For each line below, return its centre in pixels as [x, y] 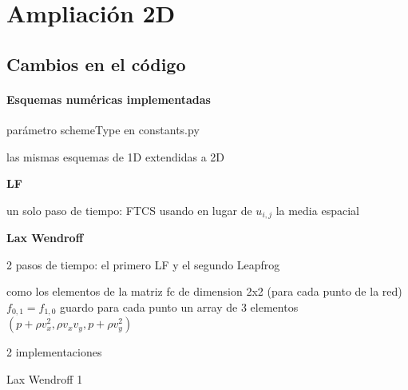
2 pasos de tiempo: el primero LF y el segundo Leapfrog [143, 264]
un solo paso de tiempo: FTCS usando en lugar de [129, 210]
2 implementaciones [54, 352]
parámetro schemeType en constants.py [103, 129]
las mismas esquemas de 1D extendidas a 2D [116, 156]
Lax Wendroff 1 [45, 379]
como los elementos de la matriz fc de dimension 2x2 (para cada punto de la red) [204, 291]
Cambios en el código [96, 64]
